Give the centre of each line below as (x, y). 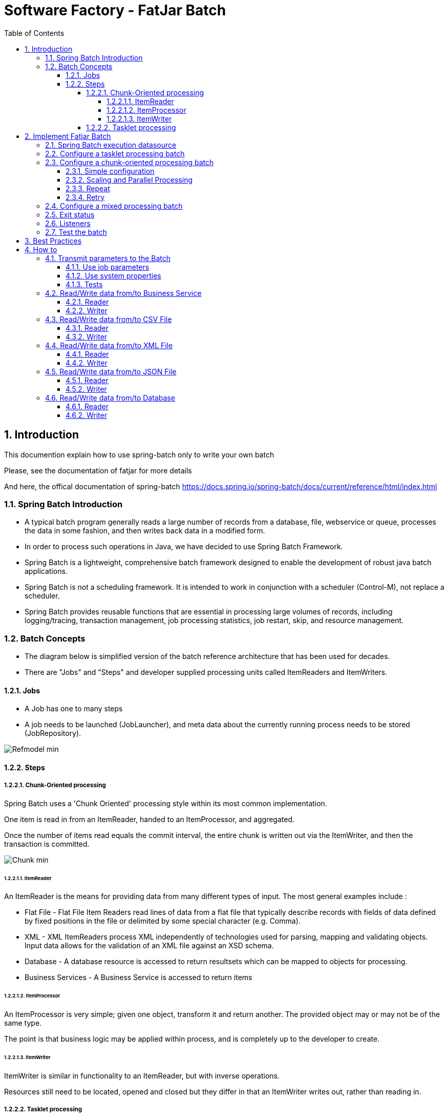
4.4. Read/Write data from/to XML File (109, 345)
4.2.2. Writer (87, 310)
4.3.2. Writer (87, 336)
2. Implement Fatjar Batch (68, 136)
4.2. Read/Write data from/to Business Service (123, 293)
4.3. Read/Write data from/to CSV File (109, 319)
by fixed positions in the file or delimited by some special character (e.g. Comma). (163, 921)
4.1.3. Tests (84, 284)
